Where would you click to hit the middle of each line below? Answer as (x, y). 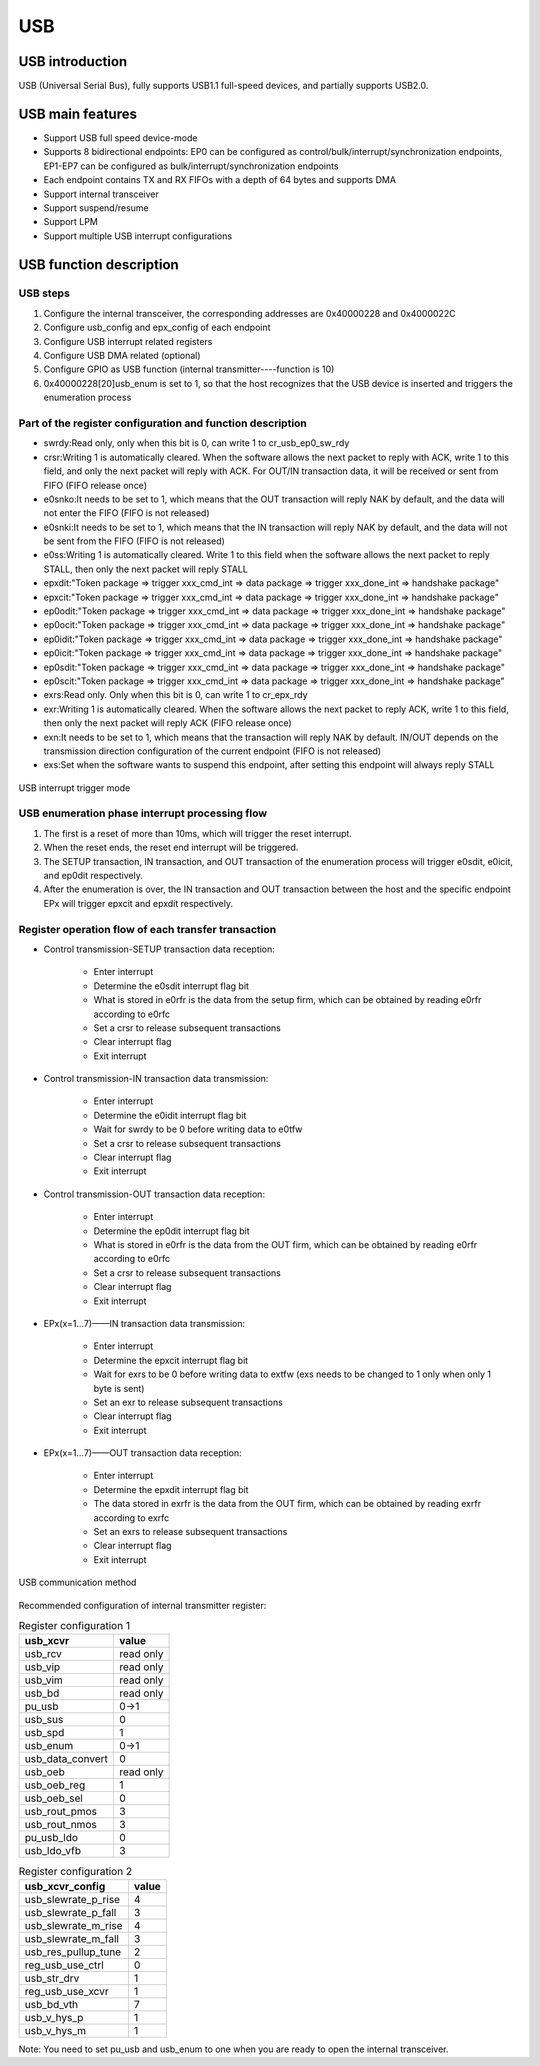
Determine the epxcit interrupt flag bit (171, 1360)
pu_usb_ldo (51, 1838)
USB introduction (73, 61)
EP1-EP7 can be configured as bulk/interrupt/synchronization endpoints (191, 166)
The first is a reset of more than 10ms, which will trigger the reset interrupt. (197, 833)
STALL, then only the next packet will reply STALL (146, 569)
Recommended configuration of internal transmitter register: (142, 1605)
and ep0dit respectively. (93, 876)
